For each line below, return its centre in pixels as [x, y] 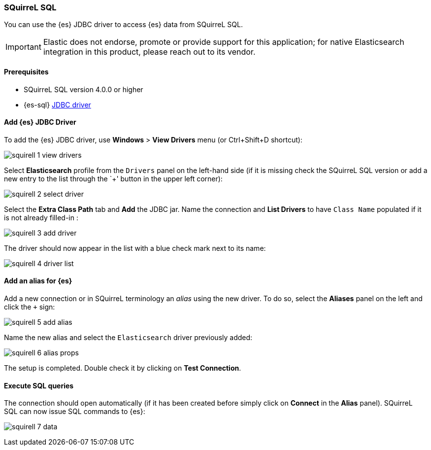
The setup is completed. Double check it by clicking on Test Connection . [123, 368]
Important [23, 47]
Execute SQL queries [39, 385]
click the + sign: [30, 307]
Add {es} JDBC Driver [40, 122]
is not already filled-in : [41, 217]
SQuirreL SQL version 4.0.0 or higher [83, 89]
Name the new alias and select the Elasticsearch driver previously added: [128, 338]
